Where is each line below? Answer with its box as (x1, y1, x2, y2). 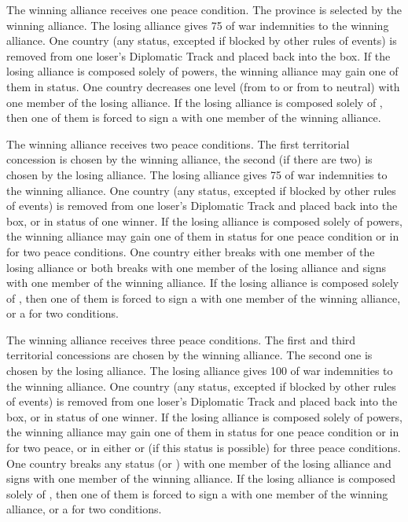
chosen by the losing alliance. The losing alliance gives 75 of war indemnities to (6, 166, 388, 182)
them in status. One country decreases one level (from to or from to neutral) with (6, 78, 400, 94)
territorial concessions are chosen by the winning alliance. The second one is (6, 347, 373, 363)
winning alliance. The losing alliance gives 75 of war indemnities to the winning (6, 17, 389, 33)
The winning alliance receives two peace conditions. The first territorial (6, 135, 350, 152)
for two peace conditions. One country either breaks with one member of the (6, 243, 375, 259)
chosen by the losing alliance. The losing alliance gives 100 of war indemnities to (6, 362, 393, 379)
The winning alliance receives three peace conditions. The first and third (6, 331, 356, 347)
